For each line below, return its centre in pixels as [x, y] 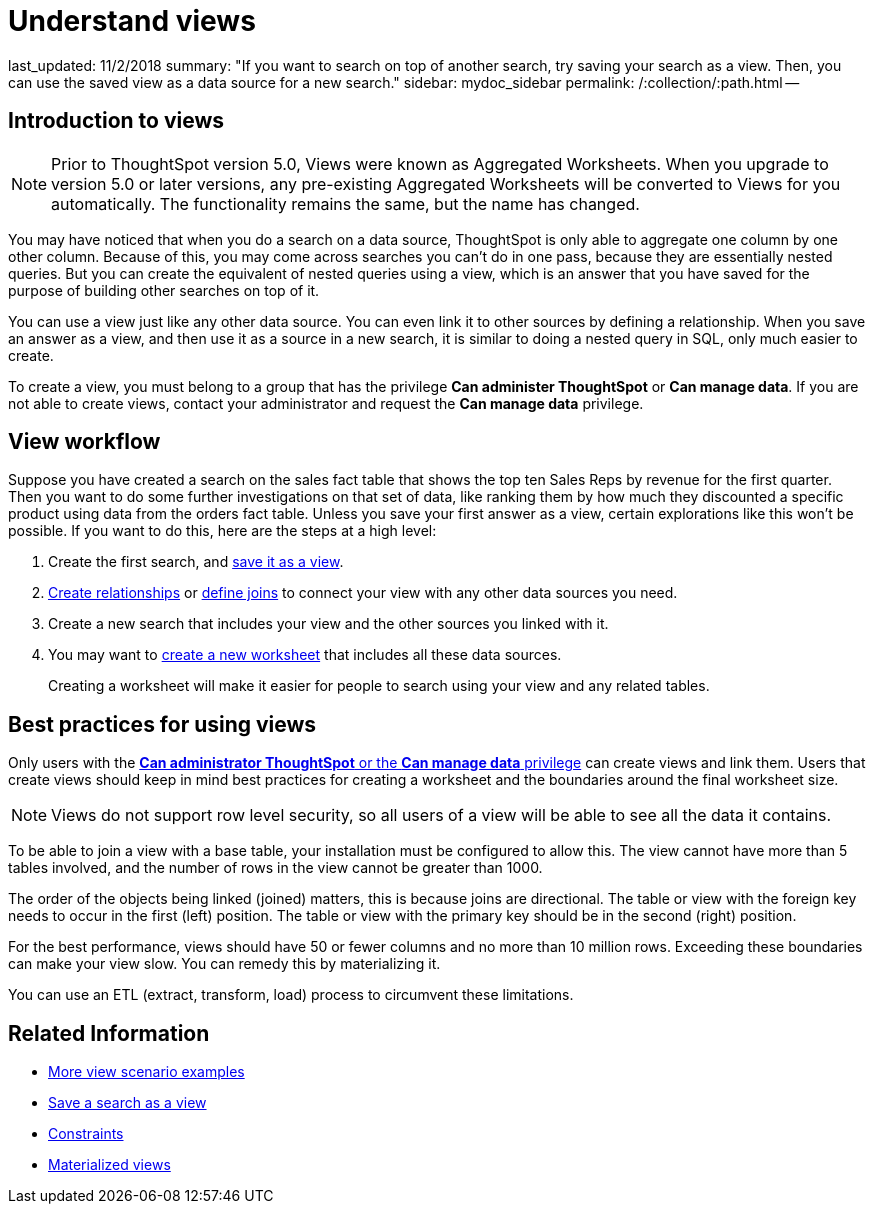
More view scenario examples [146, 1072]
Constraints [86, 1134]
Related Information [109, 1033]
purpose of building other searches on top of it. [164, 290]
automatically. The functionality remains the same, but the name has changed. [345, 203]
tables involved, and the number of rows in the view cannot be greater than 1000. [275, 868]
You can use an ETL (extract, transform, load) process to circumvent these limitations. [291, 995]
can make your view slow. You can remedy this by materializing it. [224, 964]
